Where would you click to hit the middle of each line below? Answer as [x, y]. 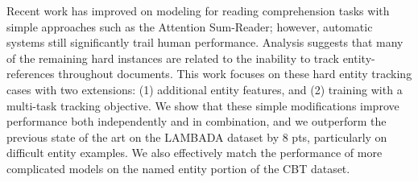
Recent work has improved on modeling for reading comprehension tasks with [198, 10]
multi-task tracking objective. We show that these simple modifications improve [203, 105]
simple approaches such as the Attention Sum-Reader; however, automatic [190, 26]
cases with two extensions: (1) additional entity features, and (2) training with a [205, 89]
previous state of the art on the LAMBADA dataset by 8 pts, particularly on [197, 136]
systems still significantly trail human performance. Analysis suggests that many [205, 42]
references [31, 74]
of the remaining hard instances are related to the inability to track [173, 58]
